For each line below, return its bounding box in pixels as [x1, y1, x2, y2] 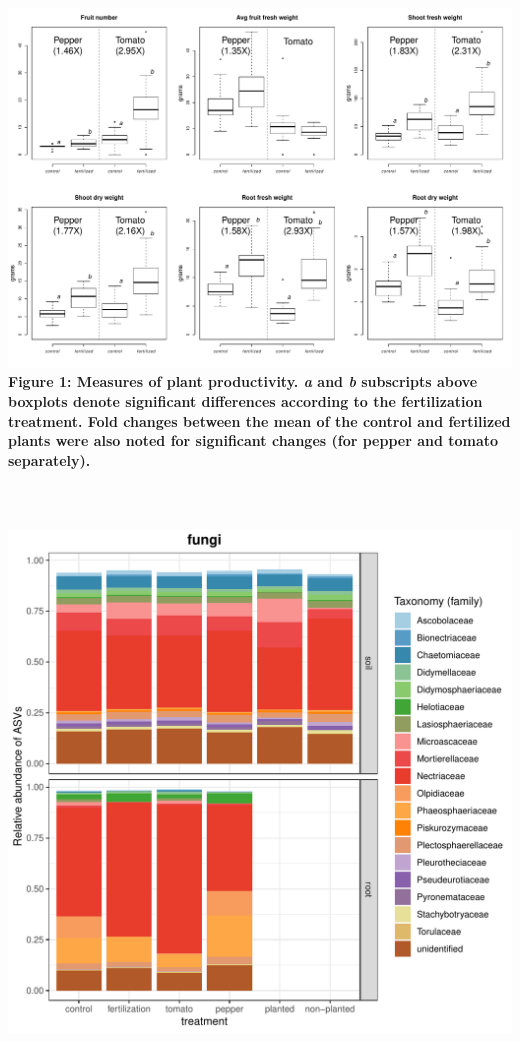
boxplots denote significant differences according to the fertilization [8, 390, 483, 411]
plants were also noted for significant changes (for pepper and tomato [8, 430, 499, 451]
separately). [8, 449, 91, 470]
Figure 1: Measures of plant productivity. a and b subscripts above [8, 371, 478, 392]
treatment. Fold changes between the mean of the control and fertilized [8, 410, 511, 431]
